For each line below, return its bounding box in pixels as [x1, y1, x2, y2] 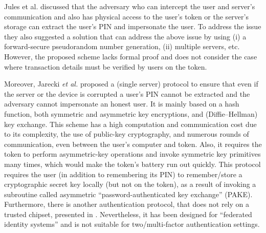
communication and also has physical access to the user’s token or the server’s [4, 11, 249, 22]
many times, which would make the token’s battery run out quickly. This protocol [4, 158, 261, 169]
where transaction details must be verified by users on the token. [4, 61, 207, 72]
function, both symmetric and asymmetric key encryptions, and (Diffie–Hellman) [4, 108, 258, 119]
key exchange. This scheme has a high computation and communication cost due [4, 118, 257, 129]
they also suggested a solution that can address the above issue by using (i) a [4, 31, 247, 41]
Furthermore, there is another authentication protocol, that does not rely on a [4, 199, 249, 209]
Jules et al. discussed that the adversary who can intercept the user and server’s [4, 1, 255, 11]
